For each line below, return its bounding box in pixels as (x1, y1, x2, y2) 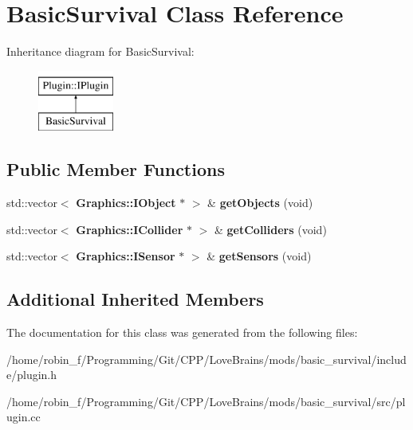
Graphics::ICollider (76, 221, 183, 237)
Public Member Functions (6, 157, 225, 182)
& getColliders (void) (214, 221, 327, 237)
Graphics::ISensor (76, 248, 175, 264)
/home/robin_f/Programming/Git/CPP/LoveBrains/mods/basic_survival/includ (6, 350, 407, 367)
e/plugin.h (6, 366, 57, 383)
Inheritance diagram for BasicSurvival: (6, 43, 195, 60)
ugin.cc (6, 408, 41, 425)
